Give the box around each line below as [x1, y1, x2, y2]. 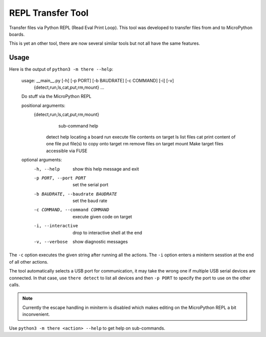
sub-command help [58, 123, 99, 129]
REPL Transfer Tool [9, 7, 89, 18]
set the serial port [72, 182, 108, 188]
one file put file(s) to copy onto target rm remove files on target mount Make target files [46, 141, 224, 147]
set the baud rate [72, 198, 108, 204]
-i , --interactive [33, 223, 78, 229]
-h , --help [33, 166, 60, 172]
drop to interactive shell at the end [72, 230, 142, 236]
